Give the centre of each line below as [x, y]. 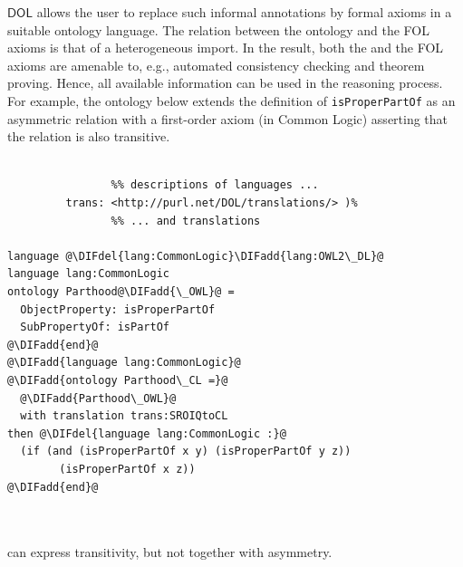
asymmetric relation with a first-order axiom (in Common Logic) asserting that [228, 118]
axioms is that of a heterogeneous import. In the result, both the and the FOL [226, 48]
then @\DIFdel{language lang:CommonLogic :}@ [147, 433]
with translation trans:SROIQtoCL [124, 416]
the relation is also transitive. [89, 136]
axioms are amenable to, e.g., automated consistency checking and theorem [216, 65]
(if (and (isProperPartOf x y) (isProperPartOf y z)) [186, 452]
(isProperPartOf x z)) [127, 469]
